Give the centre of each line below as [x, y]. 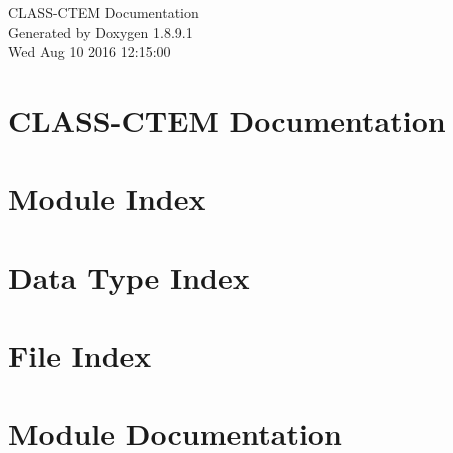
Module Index [107, 198]
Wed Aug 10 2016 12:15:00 [89, 51]
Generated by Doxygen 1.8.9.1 [100, 31]
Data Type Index [129, 276]
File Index [80, 355]
